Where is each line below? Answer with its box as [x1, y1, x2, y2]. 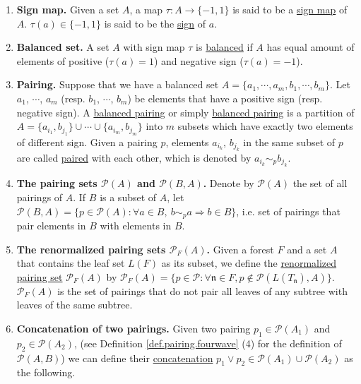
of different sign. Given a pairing [16, 134, 158, 149]
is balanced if [196, 40, 253, 54]
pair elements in [16, 218, 86, 233]
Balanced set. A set [16, 40, 110, 54]
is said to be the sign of [104, 16, 206, 30]
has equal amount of [266, 40, 355, 54]
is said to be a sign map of [232, 2, 348, 16]
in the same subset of [243, 134, 336, 149]
